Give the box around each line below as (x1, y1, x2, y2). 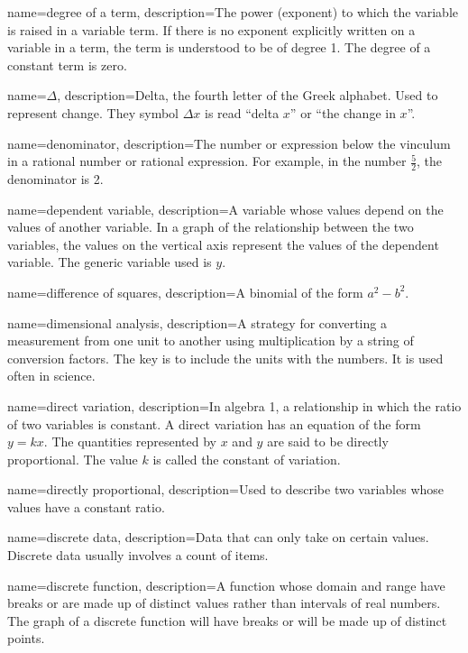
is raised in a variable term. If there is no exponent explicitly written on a (7, 20, 416, 39)
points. (7, 629, 45, 648)
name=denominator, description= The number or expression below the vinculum (7, 133, 451, 152)
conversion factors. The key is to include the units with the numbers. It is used (7, 348, 444, 367)
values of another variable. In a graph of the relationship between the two (7, 217, 414, 236)
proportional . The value (7, 449, 138, 468)
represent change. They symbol (7, 103, 179, 122)
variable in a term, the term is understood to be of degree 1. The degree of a (7, 38, 431, 57)
